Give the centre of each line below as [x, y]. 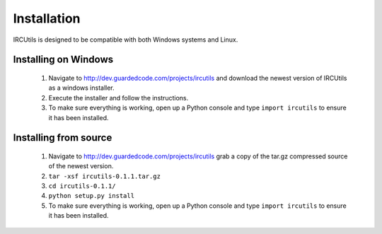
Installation [47, 18]
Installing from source [63, 138]
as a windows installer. [81, 88]
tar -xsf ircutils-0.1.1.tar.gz [104, 176]
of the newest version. [81, 166]
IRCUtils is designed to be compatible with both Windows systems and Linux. [126, 40]
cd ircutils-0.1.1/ [82, 186]
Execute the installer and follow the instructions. [118, 98]
